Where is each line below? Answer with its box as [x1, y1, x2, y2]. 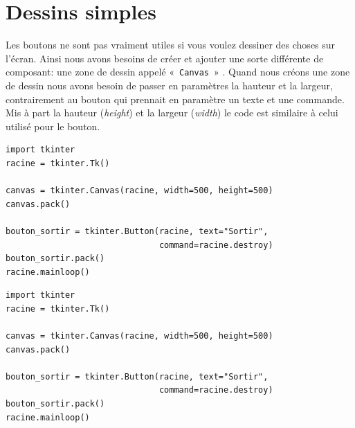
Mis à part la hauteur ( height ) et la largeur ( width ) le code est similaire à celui [6, 105, 338, 120]
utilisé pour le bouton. [6, 118, 100, 133]
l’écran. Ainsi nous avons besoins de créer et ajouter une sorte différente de [6, 51, 324, 65]
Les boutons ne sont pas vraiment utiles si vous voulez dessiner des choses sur [6, 37, 336, 52]
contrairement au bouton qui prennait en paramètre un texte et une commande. [6, 91, 345, 106]
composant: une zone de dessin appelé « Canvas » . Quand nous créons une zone [6, 64, 350, 79]
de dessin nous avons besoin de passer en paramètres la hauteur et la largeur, [6, 78, 333, 92]
